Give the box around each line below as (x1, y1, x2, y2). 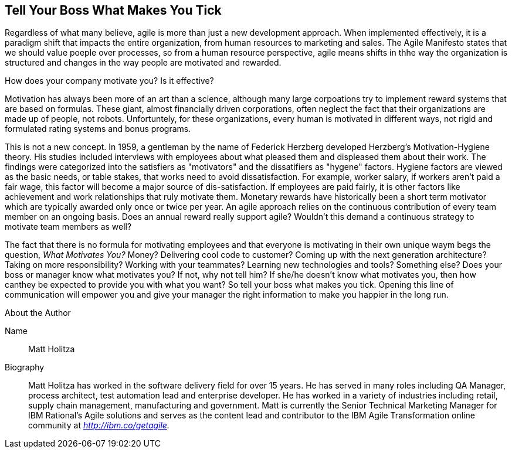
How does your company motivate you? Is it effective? (5, 76, 214, 86)
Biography (5, 362, 45, 373)
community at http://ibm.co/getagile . (28, 420, 169, 431)
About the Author (5, 308, 71, 318)
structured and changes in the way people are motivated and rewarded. (5, 57, 282, 68)
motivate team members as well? (5, 222, 132, 232)
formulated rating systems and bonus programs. (5, 124, 191, 134)
